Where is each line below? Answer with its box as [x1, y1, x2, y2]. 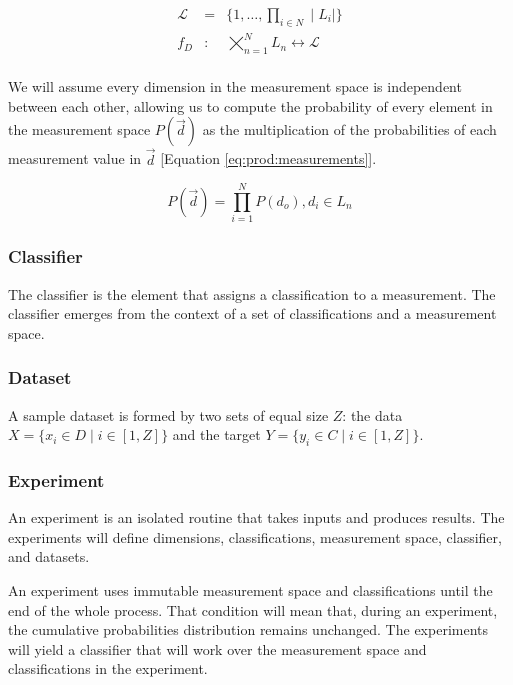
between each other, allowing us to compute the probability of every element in [8, 95, 493, 116]
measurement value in [8, 148, 142, 169]
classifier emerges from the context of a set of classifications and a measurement [8, 303, 497, 324]
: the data [342, 404, 403, 425]
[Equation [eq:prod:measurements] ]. [160, 148, 377, 169]
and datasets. [8, 546, 90, 567]
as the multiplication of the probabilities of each [202, 119, 497, 140]
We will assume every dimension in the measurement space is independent [8, 76, 462, 97]
